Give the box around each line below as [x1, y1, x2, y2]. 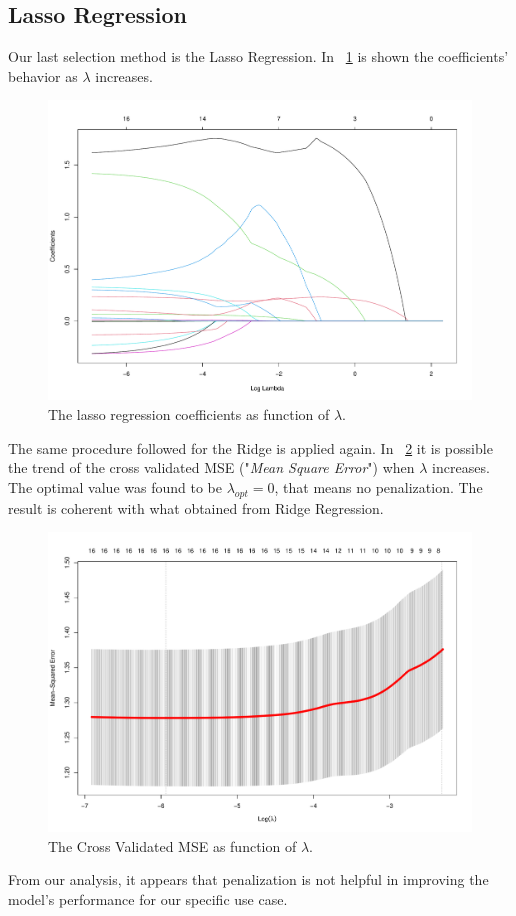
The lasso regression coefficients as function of [48, 404, 330, 425]
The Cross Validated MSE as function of [48, 835, 297, 856]
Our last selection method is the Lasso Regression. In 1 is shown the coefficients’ [8, 46, 509, 67]
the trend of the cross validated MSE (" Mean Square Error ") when [8, 457, 415, 478]
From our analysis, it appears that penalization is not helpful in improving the [8, 869, 489, 890]
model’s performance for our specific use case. [8, 889, 288, 910]
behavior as [8, 65, 78, 86]
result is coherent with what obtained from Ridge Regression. [8, 497, 384, 518]
